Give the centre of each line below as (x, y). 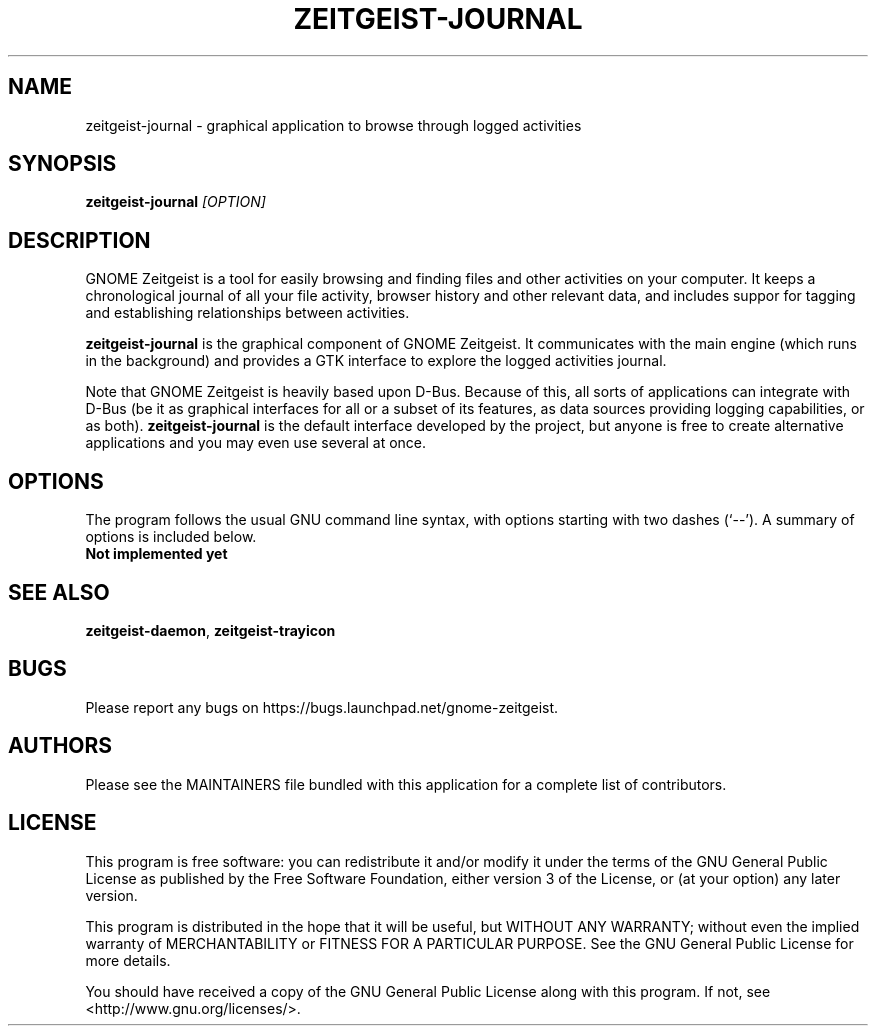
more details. (128, 960)
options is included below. (171, 537)
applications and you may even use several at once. (256, 443)
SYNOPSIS (62, 164)
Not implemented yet (156, 554)
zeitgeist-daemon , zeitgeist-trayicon (210, 630)
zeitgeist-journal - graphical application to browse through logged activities (333, 125)
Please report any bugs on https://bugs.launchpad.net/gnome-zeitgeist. (322, 707)
